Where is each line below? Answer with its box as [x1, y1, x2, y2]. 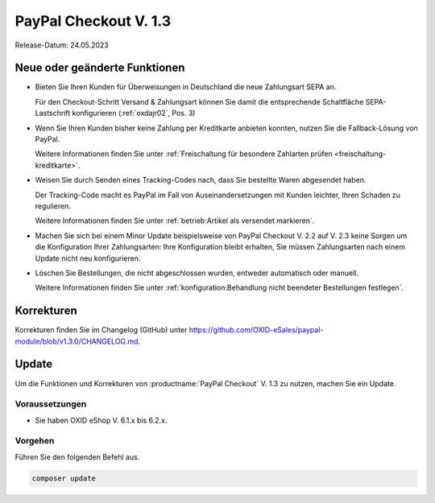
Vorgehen [14, 435, 55, 447]
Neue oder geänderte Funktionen [14, 61, 185, 75]
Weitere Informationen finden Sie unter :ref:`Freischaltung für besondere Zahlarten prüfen [35, 149, 333, 159]
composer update [31, 473, 97, 483]
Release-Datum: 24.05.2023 [14, 40, 109, 50]
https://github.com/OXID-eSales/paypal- [188, 325, 324, 335]
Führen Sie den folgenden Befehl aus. [14, 451, 140, 462]
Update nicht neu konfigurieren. [35, 254, 141, 263]
